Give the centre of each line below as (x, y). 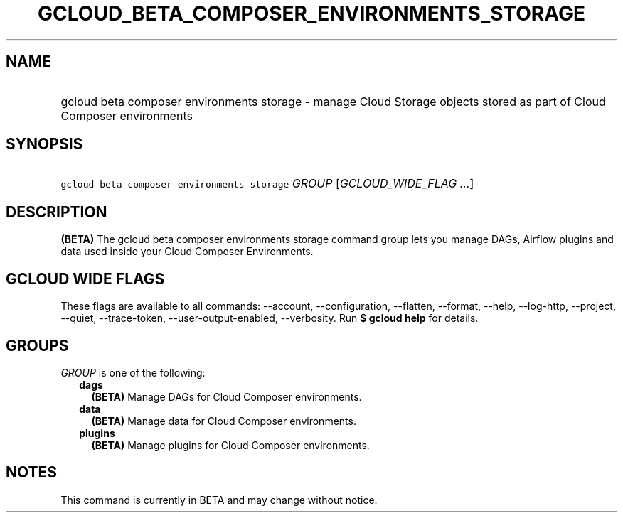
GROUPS (37, 345)
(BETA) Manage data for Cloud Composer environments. (224, 421)
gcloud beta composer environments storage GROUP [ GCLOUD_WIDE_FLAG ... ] (267, 184)
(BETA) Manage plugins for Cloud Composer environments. (230, 445)
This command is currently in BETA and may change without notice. (219, 500)
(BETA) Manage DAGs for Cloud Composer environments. (227, 396)
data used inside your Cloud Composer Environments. (187, 252)
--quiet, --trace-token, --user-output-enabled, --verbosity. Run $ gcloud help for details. (270, 318)
